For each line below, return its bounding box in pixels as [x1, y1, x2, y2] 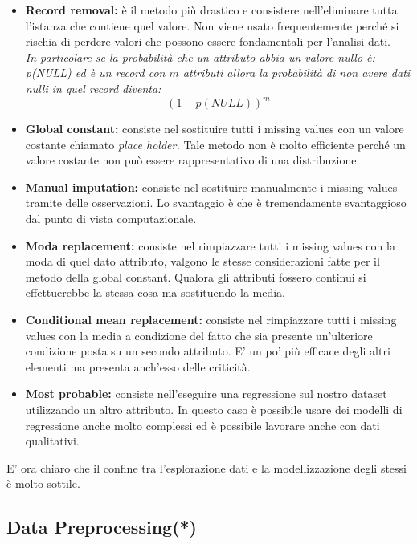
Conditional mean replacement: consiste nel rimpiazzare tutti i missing [25, 311, 397, 327]
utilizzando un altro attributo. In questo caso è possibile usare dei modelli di [25, 400, 403, 417]
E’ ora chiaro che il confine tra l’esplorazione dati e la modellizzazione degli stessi [6, 459, 407, 476]
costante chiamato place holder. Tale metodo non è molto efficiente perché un [25, 136, 406, 152]
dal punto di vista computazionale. [25, 210, 197, 227]
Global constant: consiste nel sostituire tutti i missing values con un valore [25, 120, 404, 137]
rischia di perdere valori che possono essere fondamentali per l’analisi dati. [25, 33, 390, 50]
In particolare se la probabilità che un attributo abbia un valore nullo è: [25, 48, 375, 65]
